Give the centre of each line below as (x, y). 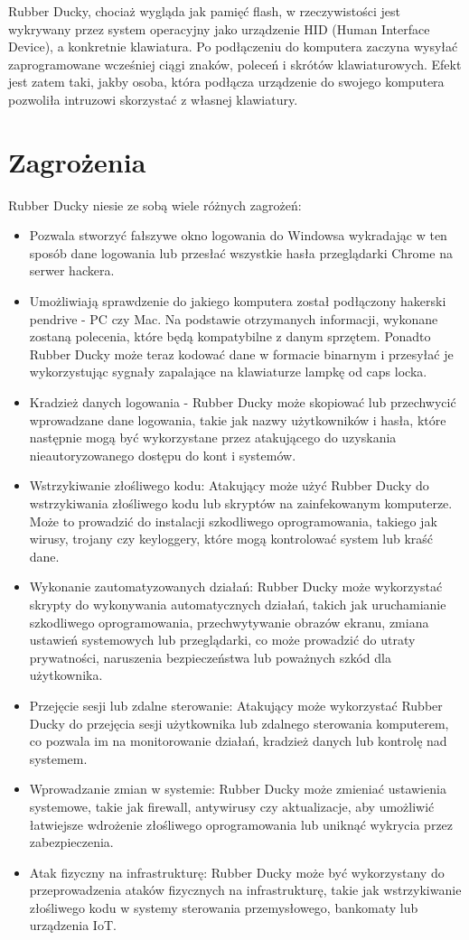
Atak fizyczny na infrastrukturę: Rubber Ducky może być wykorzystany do (237, 872)
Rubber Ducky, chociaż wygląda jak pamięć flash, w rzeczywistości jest (204, 11)
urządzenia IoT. (73, 925)
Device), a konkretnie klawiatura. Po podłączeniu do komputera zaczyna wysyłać (233, 47)
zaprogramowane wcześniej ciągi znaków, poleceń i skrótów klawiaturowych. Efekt (235, 64)
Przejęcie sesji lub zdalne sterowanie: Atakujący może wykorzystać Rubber (236, 705)
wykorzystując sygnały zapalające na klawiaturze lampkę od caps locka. (228, 372)
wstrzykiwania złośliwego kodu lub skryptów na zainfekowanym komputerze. (241, 503)
